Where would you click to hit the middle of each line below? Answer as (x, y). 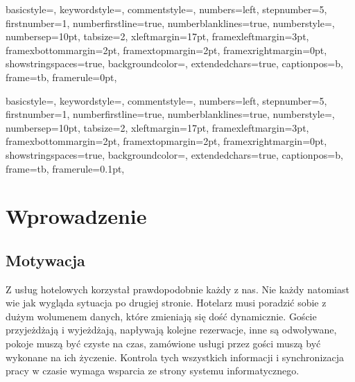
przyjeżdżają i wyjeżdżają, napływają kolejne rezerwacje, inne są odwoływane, (171, 330)
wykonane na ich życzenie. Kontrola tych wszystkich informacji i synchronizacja (175, 357)
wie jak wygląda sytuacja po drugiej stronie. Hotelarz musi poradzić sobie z (166, 303)
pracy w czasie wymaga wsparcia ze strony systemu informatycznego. (153, 371)
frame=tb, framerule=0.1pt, (65, 168)
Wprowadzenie (76, 216)
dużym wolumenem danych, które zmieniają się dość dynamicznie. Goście (161, 316)
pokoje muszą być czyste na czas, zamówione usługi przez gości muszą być (163, 344)
